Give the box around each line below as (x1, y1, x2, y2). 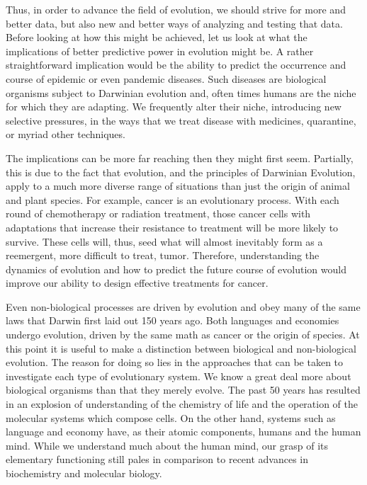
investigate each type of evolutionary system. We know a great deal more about (6, 368, 351, 383)
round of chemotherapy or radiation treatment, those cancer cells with (6, 206, 311, 221)
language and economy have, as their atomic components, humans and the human (6, 424, 361, 439)
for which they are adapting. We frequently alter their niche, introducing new (6, 99, 341, 114)
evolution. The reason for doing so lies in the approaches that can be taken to (6, 355, 344, 370)
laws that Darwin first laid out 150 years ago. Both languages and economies (6, 313, 339, 328)
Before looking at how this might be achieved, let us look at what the (6, 30, 307, 45)
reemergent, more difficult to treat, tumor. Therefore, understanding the (6, 248, 320, 263)
